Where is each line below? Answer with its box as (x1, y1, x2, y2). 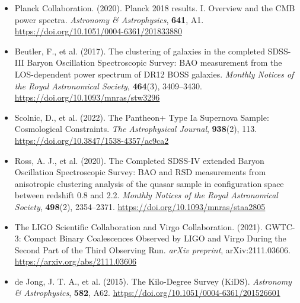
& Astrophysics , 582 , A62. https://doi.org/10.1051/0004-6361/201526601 (14, 286, 280, 299)
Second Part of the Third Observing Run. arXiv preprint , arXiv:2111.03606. (14, 243, 291, 256)
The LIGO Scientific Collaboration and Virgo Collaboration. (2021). (14, 220, 263, 233)
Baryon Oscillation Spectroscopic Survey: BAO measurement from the (27, 56, 282, 69)
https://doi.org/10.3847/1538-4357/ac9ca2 (14, 134, 169, 146)
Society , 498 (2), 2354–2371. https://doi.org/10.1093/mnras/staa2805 (14, 200, 266, 212)
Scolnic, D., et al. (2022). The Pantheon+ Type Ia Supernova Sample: (14, 111, 269, 123)
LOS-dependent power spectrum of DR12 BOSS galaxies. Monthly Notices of (14, 67, 294, 80)
